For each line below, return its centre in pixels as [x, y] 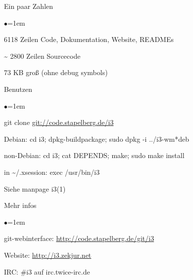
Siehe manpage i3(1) [35, 188]
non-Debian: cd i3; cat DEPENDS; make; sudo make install [94, 155]
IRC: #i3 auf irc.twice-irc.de [47, 271]
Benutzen [18, 89]
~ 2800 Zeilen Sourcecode [42, 56]
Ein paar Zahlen [29, 6]
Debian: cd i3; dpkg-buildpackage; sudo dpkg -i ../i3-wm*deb [97, 139]
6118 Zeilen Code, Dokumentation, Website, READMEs [89, 39]
